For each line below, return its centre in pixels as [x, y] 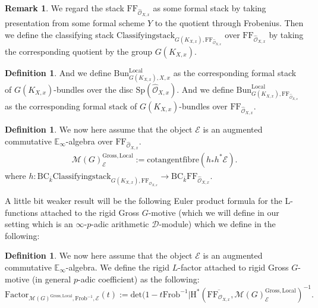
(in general [51, 279]
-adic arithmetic [120, 224]
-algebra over [89, 141]
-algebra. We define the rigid [118, 267]
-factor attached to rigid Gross [233, 267]
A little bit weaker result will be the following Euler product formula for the [144, 201]
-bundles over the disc [93, 89]
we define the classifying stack [59, 34]
